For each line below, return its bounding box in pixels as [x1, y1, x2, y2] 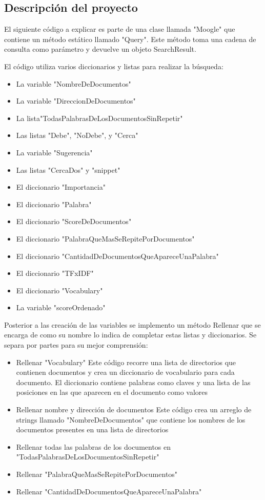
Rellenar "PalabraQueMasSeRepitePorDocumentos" [16, 469, 178, 479]
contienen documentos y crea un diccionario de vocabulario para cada [16, 367, 235, 377]
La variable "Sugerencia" [16, 147, 93, 157]
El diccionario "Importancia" [16, 182, 106, 192]
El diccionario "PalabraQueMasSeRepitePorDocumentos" [16, 233, 195, 244]
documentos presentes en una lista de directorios [16, 424, 169, 435]
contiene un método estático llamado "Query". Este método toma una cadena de [4, 33, 256, 44]
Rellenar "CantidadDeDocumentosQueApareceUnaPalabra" [16, 486, 202, 496]
